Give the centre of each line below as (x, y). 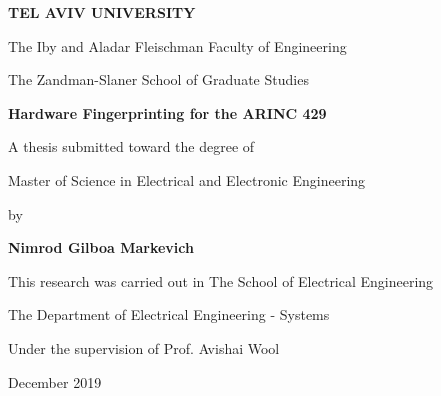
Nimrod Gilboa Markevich (101, 247)
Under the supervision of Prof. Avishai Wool (144, 347)
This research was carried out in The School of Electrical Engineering (221, 280)
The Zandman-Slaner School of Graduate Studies (158, 79)
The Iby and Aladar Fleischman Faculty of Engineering (177, 45)
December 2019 (55, 381)
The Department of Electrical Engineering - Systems (169, 314)
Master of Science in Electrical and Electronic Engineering (187, 179)
